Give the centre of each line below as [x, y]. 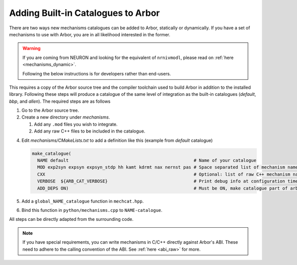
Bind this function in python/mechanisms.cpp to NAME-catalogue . [92, 210]
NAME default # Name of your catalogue [147, 161]
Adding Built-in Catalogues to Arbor [85, 13]
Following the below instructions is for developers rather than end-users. [97, 73]
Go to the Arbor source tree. [50, 110]
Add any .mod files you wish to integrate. [76, 124]
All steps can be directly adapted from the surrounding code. [71, 219]
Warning [31, 48]
